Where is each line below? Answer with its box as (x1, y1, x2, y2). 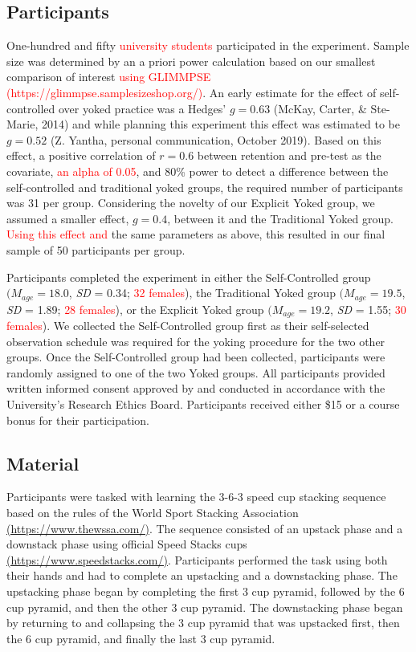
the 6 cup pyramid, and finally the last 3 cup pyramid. (6, 630, 275, 646)
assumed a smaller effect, (6, 210, 129, 226)
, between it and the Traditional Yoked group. (167, 210, 394, 226)
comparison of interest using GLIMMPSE (6, 68, 211, 85)
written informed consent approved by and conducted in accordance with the (6, 380, 385, 397)
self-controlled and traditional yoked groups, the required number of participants (6, 178, 403, 195)
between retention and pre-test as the (197, 147, 381, 164)
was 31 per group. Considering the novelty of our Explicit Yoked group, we (6, 194, 375, 211)
